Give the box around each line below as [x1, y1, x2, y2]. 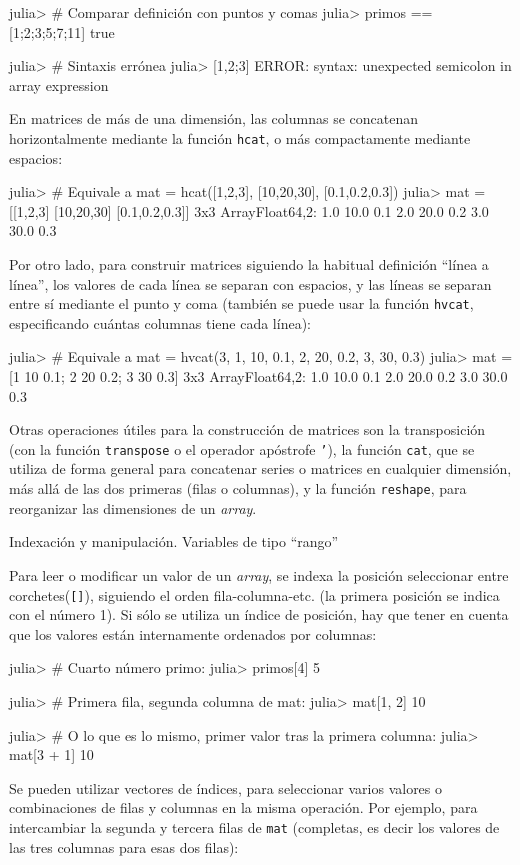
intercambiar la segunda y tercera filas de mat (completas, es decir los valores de [9, 816, 500, 837]
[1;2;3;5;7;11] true [9, 21, 115, 42]
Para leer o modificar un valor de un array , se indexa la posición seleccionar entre [9, 564, 509, 585]
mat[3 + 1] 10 [9, 744, 94, 765]
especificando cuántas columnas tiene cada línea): [9, 312, 311, 333]
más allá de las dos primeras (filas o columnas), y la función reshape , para [9, 478, 467, 499]
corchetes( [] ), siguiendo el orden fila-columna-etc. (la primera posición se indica [9, 584, 500, 605]
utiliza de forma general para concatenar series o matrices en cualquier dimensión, [9, 458, 512, 479]
